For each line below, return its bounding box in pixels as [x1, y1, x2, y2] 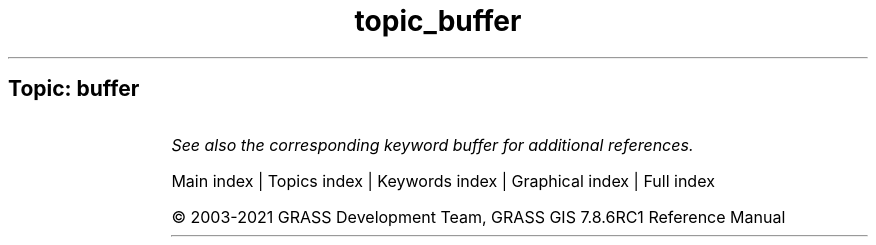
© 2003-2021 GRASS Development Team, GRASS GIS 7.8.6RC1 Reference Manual [171, 206, 786, 227]
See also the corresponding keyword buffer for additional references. [171, 134, 694, 155]
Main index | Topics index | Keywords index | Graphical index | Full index [171, 170, 715, 191]
